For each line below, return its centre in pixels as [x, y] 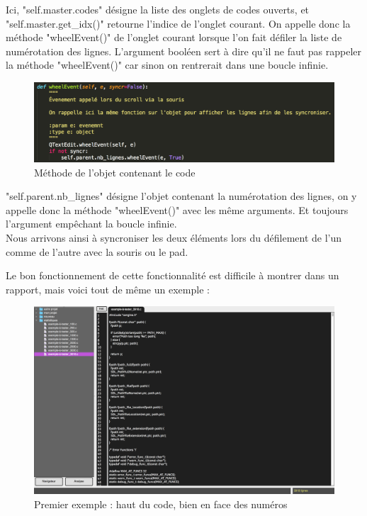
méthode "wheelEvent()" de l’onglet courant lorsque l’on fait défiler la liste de [174, 37]
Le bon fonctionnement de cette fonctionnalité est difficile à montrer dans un [173, 275]
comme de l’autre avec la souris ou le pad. [97, 251]
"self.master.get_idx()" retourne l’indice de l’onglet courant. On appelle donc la [178, 23]
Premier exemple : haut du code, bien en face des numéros [161, 504]
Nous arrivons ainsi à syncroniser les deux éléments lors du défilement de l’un [174, 237]
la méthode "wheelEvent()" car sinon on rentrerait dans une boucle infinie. [167, 65]
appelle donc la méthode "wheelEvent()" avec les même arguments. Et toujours [177, 209]
